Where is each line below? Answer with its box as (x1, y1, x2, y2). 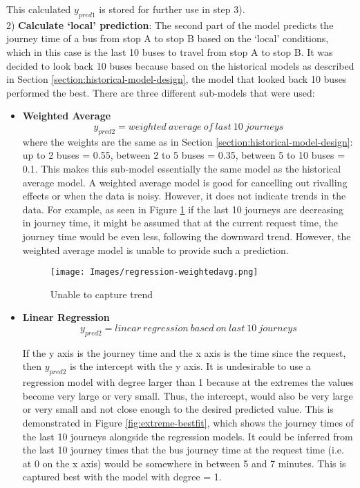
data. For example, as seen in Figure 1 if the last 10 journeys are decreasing (22, 202, 343, 216)
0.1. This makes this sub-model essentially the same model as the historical (22, 161, 341, 175)
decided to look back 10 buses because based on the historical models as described (6, 58, 354, 72)
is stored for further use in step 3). (99, 2, 245, 16)
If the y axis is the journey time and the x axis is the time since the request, (22, 345, 346, 360)
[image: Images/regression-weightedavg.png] (50, 267, 258, 277)
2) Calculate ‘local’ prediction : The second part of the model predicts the (6, 17, 334, 32)
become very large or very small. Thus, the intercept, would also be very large (22, 388, 353, 402)
